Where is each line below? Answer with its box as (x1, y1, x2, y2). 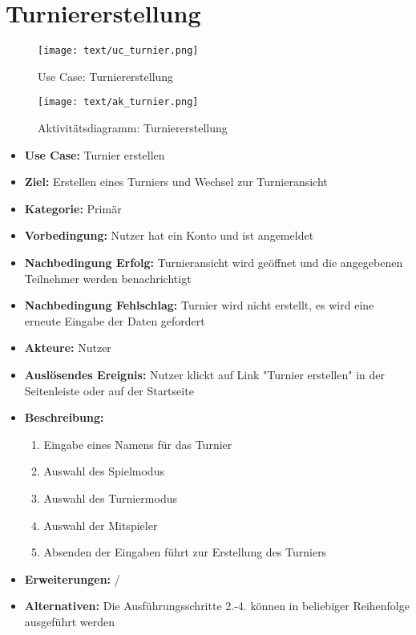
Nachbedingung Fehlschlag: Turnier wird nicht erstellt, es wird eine (24, 297, 374, 313)
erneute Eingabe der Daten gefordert (24, 312, 205, 329)
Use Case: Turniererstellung (38, 67, 174, 84)
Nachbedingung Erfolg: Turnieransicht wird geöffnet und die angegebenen (24, 254, 403, 270)
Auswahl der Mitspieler (43, 516, 158, 533)
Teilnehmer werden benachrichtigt (24, 269, 192, 286)
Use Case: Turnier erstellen (24, 146, 165, 163)
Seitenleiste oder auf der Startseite (24, 382, 194, 398)
